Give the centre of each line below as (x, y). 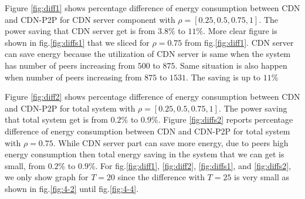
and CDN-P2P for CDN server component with (90, 19)
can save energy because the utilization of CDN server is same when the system (148, 54)
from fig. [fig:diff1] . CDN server (239, 42)
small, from (25, 165)
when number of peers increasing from (73, 77)
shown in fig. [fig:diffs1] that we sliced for (77, 42)
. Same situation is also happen (231, 65)
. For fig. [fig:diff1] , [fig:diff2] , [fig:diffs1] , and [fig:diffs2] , (193, 165)
